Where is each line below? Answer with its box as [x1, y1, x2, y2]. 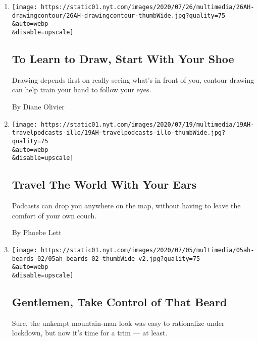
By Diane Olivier [12, 101, 65, 112]
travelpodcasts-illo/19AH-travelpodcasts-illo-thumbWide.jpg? [12, 129, 226, 137]
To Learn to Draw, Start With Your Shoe [12, 51, 234, 67]
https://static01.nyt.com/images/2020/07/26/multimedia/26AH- [41, 4, 254, 11]
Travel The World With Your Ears [12, 177, 197, 192]
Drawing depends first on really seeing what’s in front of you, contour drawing [12, 74, 254, 85]
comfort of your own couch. [12, 210, 97, 220]
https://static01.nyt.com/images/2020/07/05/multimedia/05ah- [41, 246, 254, 254]
